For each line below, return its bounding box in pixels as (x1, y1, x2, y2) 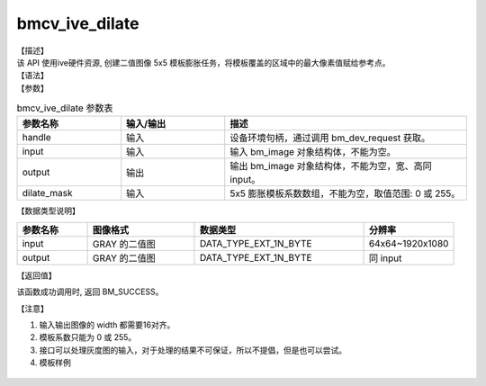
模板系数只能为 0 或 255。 (39, 332, 137, 343)
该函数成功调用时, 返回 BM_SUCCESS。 (16, 286, 164, 297)
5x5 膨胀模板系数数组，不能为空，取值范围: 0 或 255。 (229, 187, 461, 200)
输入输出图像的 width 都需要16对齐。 (39, 319, 175, 330)
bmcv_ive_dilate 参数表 (16, 102, 113, 114)
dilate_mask (22, 187, 73, 200)
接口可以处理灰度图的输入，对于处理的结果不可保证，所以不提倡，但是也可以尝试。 (39, 345, 346, 355)
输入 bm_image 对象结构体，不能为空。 (229, 146, 396, 158)
